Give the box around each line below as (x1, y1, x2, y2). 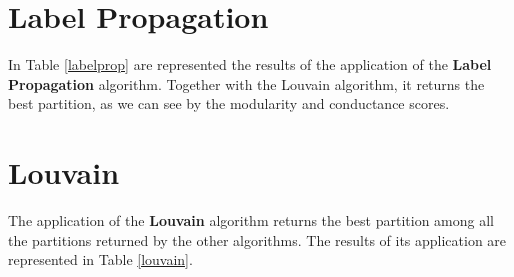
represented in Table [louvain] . (8, 249, 193, 270)
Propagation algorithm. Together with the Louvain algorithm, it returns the (8, 73, 485, 94)
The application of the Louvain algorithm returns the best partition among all (8, 210, 494, 231)
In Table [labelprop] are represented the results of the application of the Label (8, 54, 492, 75)
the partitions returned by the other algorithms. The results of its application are (8, 229, 507, 250)
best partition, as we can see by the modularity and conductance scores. (8, 93, 450, 114)
